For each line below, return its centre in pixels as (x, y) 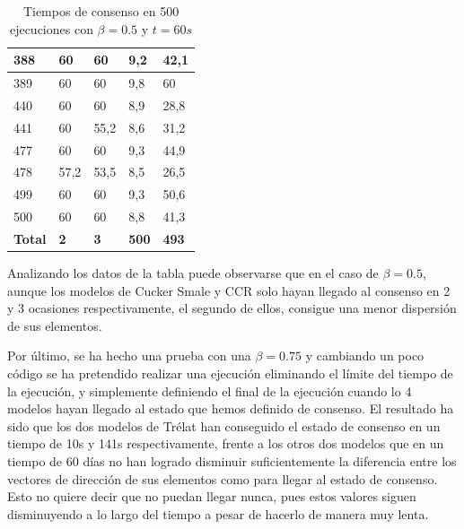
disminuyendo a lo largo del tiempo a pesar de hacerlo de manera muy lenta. (218, 513)
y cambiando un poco (365, 356)
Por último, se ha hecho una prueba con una (129, 356)
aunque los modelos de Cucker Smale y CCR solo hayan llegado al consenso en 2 (229, 290)
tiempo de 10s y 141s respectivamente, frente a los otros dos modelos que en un (226, 443)
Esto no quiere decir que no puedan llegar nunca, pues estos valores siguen (212, 496)
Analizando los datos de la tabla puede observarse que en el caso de (193, 273)
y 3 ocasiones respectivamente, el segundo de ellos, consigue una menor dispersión (232, 308)
